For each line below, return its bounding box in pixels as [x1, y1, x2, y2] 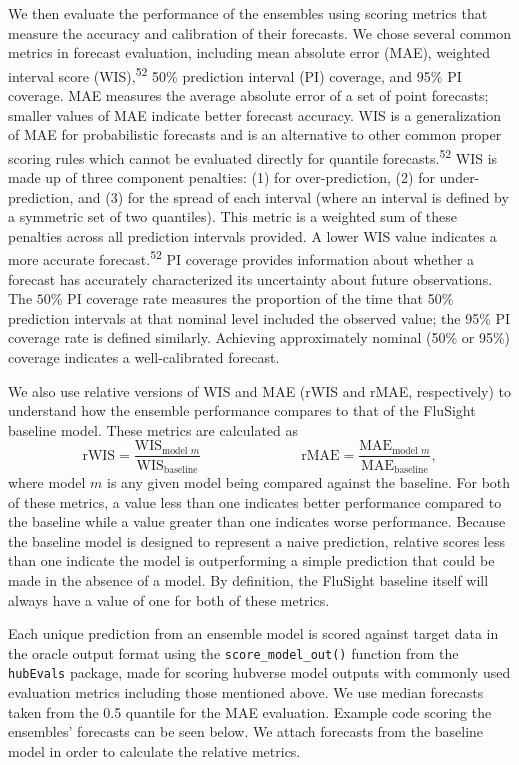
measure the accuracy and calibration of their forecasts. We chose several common [8, 22, 512, 43]
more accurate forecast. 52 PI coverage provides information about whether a [8, 246, 475, 270]
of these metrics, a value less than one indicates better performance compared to [8, 491, 502, 512]
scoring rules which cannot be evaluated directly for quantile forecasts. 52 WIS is [8, 144, 498, 168]
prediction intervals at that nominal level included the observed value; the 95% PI [8, 307, 511, 328]
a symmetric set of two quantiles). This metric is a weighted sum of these [8, 206, 457, 227]
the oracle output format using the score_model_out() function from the [8, 642, 459, 663]
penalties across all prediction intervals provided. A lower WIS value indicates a [8, 225, 497, 246]
